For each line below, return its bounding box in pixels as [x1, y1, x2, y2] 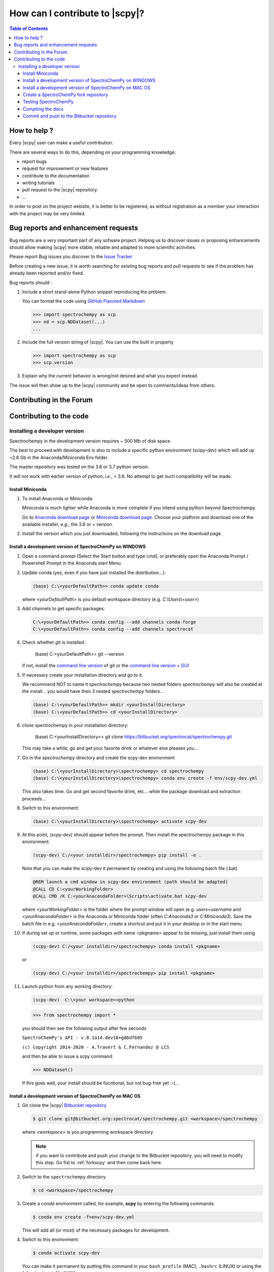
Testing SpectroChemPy [23, 99, 74, 105]
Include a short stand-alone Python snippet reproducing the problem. [22, 288, 167, 295]
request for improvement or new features [22, 165, 109, 171]
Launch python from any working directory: [22, 984, 113, 990]
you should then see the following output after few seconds [22, 1025, 147, 1031]
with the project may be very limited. [9, 210, 86, 216]
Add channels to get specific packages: [22, 605, 105, 612]
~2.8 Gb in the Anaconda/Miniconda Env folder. [9, 454, 109, 460]
